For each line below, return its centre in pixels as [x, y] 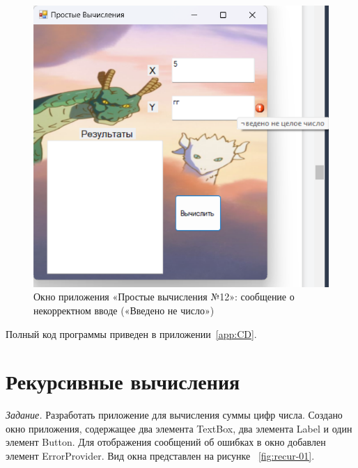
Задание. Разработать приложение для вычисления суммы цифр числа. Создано [174, 415]
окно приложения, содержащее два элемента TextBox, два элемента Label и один [179, 428]
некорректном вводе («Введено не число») [124, 310]
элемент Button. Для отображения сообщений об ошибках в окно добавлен [166, 442]
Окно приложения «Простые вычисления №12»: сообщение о [164, 297]
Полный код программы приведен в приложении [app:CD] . [131, 333]
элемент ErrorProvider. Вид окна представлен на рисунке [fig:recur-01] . [160, 456]
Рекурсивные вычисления [123, 381]
